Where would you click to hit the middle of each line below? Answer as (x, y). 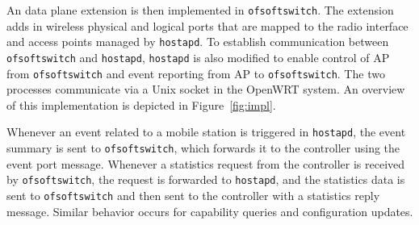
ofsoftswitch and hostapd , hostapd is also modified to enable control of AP (198, 57)
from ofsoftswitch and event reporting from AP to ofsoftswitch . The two (196, 73)
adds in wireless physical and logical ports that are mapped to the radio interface (207, 25)
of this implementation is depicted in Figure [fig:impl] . (141, 104)
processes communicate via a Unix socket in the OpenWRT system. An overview (206, 89)
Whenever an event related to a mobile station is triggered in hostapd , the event (206, 132)
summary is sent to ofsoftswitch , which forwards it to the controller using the (203, 148)
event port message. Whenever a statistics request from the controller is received (206, 163)
